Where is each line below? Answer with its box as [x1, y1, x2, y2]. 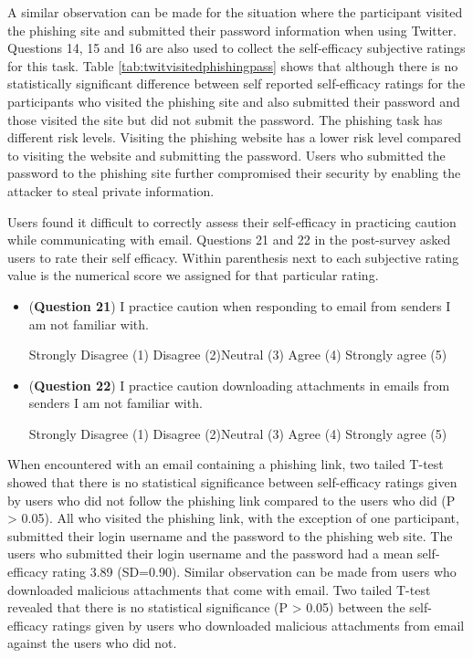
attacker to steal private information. [7, 181, 215, 200]
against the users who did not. [7, 633, 177, 653]
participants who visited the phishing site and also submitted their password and [7, 91, 460, 110]
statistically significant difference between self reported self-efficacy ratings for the [7, 74, 466, 93]
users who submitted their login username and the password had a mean [7, 544, 414, 563]
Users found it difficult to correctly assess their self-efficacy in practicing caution [7, 212, 457, 231]
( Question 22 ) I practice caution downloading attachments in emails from [28, 375, 450, 394]
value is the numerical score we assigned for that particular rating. [7, 266, 379, 285]
